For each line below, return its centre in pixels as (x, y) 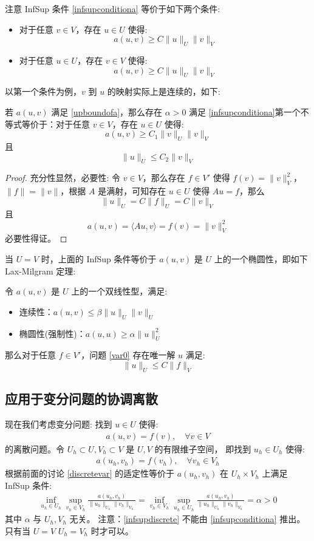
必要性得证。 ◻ (36, 238)
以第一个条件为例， (43, 91)
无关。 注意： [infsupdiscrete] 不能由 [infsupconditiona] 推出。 (187, 519)
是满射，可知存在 (132, 191)
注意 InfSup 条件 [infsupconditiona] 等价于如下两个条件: (113, 9)
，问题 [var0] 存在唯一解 (128, 355)
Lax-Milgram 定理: (40, 270)
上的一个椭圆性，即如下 (261, 259)
